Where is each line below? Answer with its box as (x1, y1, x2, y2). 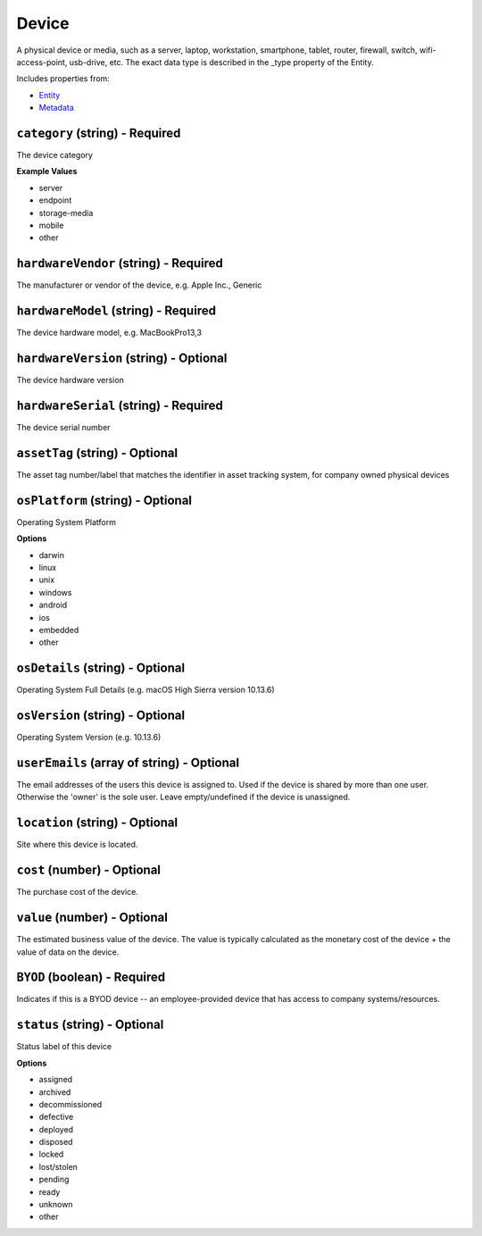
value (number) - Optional (16, 910, 169, 925)
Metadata (38, 103, 75, 113)
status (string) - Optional (16, 1017, 164, 1032)
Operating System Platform (16, 516, 116, 527)
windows (38, 587, 72, 597)
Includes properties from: (16, 73, 111, 84)
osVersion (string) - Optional (16, 708, 186, 723)
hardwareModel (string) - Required (16, 304, 216, 319)
